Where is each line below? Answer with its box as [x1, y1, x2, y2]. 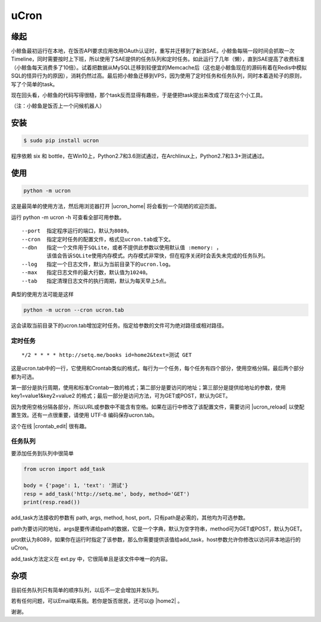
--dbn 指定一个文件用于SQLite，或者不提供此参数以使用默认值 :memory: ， [21, 244, 222, 251]
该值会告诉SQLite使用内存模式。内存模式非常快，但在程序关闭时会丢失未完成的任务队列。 [46, 253, 269, 259]
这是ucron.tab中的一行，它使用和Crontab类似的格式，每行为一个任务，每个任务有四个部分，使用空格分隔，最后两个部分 [11, 365, 304, 372]
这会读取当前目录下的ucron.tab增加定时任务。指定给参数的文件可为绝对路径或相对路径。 [11, 322, 228, 329]
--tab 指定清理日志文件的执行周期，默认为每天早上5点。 [21, 277, 169, 284]
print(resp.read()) [23, 499, 80, 505]
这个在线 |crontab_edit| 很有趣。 [11, 422, 90, 429]
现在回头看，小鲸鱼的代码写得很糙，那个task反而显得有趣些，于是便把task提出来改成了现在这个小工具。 [11, 92, 266, 99]
